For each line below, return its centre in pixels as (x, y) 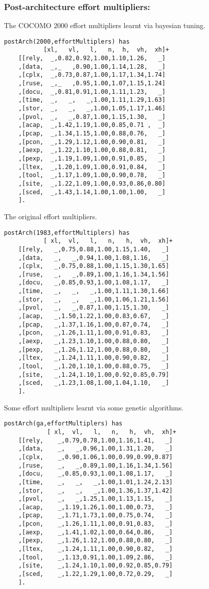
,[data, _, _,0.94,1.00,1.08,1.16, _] (94, 258)
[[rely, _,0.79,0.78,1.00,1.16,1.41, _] (95, 440)
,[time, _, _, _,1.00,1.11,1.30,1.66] (94, 291)
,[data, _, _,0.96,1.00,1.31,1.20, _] (95, 449)
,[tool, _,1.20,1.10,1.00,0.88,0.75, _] (94, 366)
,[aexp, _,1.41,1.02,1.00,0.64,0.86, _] (95, 532)
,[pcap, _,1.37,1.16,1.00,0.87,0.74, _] (94, 324)
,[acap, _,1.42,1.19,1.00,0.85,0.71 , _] (92, 125)
